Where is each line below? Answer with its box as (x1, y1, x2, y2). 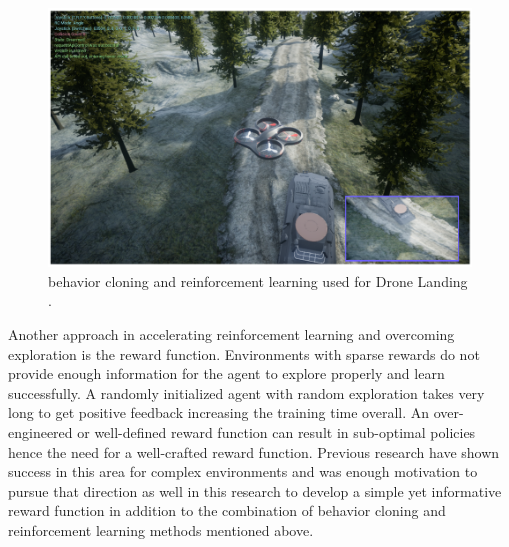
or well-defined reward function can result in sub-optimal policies (77, 421, 476, 442)
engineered (8, 421, 73, 442)
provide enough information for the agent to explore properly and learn (8, 363, 445, 384)
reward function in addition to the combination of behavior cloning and (8, 500, 446, 521)
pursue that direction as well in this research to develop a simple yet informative (8, 480, 502, 501)
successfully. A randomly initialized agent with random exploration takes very (8, 382, 485, 403)
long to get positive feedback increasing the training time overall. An (8, 402, 430, 423)
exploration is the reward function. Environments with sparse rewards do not (8, 343, 480, 364)
